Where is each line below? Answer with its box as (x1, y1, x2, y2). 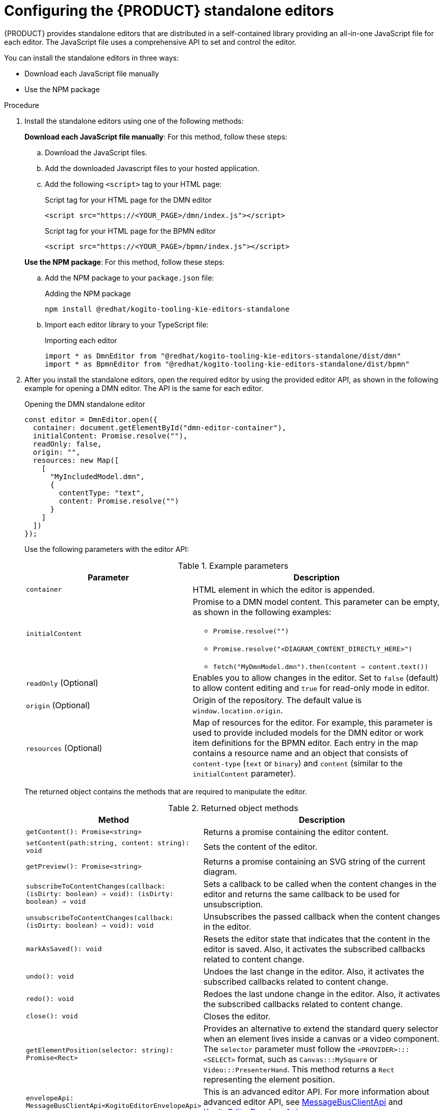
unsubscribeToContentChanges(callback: (26, 913, 174, 922)
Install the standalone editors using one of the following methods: (24, 116, 244, 125)
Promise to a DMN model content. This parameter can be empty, (192, 596, 440, 607)
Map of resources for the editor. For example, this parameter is (192, 717, 433, 728)
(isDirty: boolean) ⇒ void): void (26, 921, 154, 929)
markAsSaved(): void (26, 945, 102, 953)
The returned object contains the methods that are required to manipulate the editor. (24, 787, 307, 796)
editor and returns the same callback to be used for (203, 889, 400, 899)
